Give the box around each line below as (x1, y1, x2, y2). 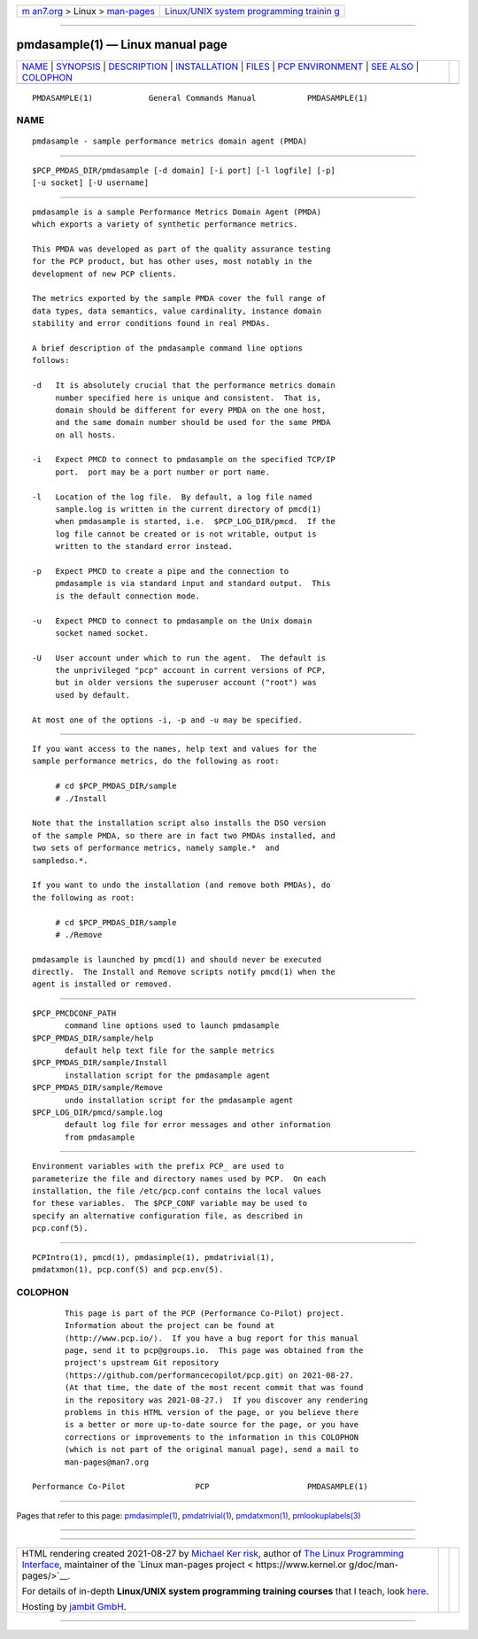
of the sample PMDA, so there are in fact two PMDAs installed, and (32, 831, 335, 840)
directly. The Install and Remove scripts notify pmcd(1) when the (32, 967, 335, 978)
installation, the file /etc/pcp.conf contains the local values (32, 1186, 322, 1195)
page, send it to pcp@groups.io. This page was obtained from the (65, 1346, 364, 1356)
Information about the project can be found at (65, 1320, 275, 1331)
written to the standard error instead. (55, 541, 234, 552)
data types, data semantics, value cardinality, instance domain (32, 305, 322, 316)
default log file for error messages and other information (65, 1120, 331, 1130)
